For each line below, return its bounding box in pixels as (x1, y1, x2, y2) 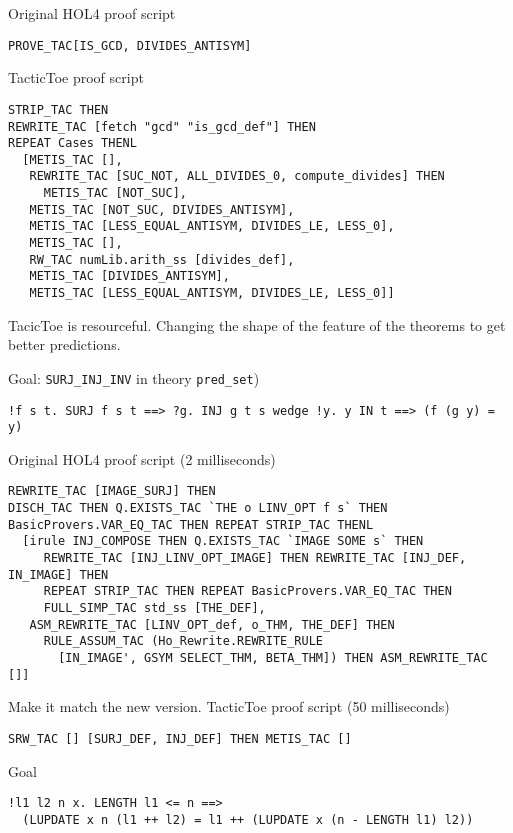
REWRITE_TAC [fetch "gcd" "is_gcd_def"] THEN (8, 119, 316, 134)
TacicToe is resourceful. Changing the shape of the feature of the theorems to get (8, 314, 506, 335)
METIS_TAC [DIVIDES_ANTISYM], (29, 269, 230, 284)
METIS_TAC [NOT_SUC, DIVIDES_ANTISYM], (29, 202, 295, 217)
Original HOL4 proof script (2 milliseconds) (8, 448, 276, 469)
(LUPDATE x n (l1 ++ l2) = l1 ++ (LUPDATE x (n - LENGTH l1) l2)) (22, 812, 474, 827)
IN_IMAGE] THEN (8, 567, 109, 582)
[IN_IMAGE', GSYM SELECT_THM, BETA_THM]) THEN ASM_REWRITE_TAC (58, 651, 488, 666)
